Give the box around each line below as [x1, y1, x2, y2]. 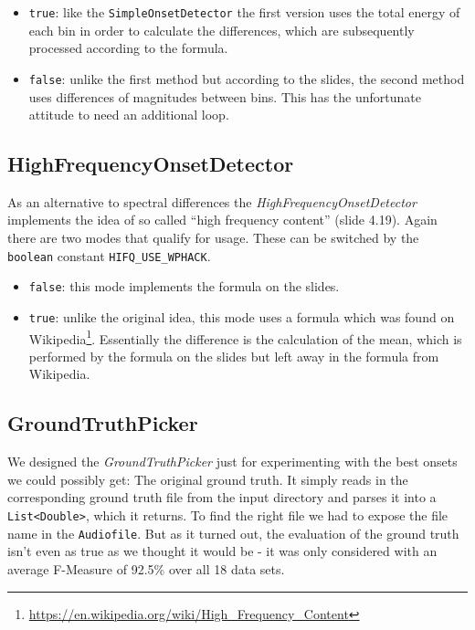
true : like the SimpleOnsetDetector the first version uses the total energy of [28, 3, 460, 21]
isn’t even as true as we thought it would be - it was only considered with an [7, 541, 438, 561]
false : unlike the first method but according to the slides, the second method [28, 68, 465, 88]
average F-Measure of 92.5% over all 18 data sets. [7, 559, 285, 578]
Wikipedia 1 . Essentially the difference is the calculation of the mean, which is [28, 326, 462, 348]
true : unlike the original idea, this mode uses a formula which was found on [28, 307, 455, 326]
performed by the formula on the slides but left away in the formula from [28, 346, 439, 365]
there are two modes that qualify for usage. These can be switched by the [7, 228, 419, 247]
